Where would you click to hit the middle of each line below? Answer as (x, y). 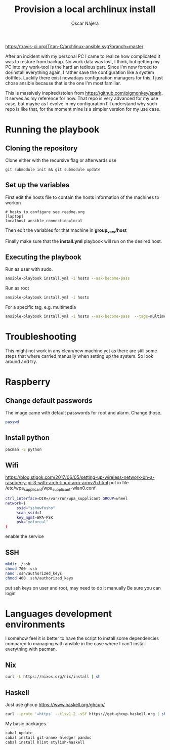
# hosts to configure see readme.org (45, 212)
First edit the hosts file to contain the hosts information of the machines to (82, 197)
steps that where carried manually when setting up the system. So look (79, 356)
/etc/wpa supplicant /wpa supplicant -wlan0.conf (51, 489)
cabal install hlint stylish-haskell (45, 742)
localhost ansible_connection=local (44, 221)
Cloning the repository (41, 148)
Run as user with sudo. (29, 269)
